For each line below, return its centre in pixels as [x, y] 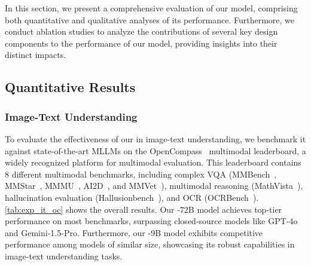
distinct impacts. [36, 55]
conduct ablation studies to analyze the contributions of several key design [141, 31]
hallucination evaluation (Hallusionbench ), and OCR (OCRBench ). [132, 197]
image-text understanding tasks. [64, 256]
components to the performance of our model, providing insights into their [141, 43]
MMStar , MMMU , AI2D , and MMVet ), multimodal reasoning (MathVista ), [154, 186]
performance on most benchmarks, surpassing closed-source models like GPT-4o [151, 221]
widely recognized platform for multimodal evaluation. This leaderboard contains [153, 162]
